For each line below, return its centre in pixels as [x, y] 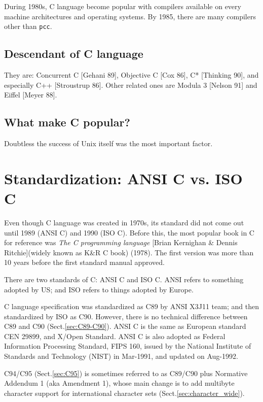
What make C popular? [67, 122]
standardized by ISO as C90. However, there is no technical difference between [126, 316]
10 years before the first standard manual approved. [85, 262]
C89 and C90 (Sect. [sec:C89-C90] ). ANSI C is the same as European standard [125, 326]
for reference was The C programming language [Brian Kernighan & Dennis [121, 242]
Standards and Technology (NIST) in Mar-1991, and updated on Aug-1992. [121, 356]
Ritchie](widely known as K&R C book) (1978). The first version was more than [129, 252]
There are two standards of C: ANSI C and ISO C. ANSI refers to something [124, 279]
